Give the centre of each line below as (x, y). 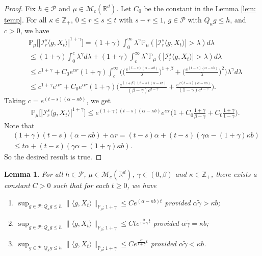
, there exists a (234, 174)
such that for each (81, 185)
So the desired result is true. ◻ (53, 157)
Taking (15, 100)
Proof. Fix (20, 8)
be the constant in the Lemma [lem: (200, 8)
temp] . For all (25, 19)
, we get (99, 100)
